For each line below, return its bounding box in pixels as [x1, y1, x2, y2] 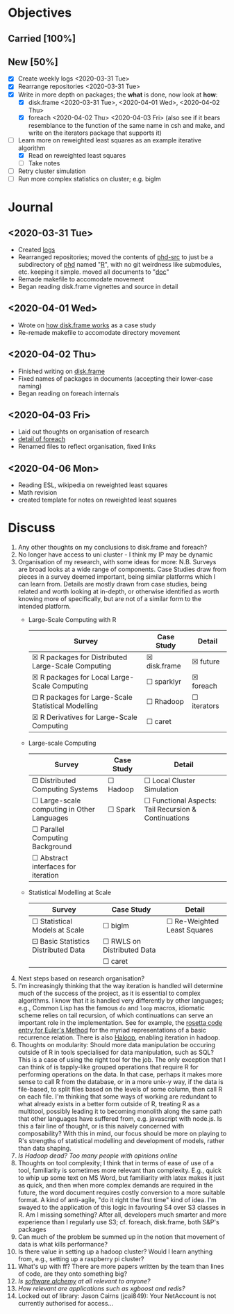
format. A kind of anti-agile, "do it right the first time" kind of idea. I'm [17, 1196, 217, 1204]
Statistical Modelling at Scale [28, 888, 112, 897]
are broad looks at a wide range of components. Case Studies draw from [17, 565, 226, 574]
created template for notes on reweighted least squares [17, 495, 177, 504]
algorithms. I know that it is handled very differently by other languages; [17, 996, 224, 1005]
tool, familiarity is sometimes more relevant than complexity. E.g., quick [17, 1166, 222, 1175]
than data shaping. [17, 1144, 72, 1153]
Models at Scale [31, 926, 85, 935]
